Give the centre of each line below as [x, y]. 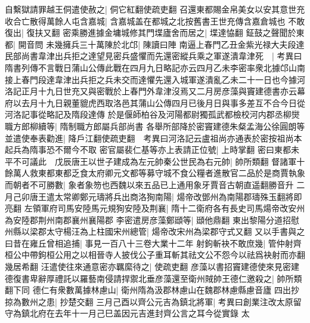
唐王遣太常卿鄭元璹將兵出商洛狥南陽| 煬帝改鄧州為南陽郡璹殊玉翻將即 [166, 196]
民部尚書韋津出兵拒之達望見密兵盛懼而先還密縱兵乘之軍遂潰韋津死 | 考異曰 [154, 56]
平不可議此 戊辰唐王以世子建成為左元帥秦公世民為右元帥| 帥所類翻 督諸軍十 [155, 161]
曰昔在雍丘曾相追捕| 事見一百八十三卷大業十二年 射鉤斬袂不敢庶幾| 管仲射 [149, 243]
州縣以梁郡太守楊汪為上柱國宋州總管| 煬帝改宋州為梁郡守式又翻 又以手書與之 [155, 231]
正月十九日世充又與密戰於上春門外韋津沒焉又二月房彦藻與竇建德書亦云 [159, 91]
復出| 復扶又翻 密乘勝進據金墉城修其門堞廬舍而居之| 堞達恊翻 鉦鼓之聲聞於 [151, 33]
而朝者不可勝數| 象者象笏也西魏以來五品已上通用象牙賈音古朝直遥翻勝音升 [149, 184]
